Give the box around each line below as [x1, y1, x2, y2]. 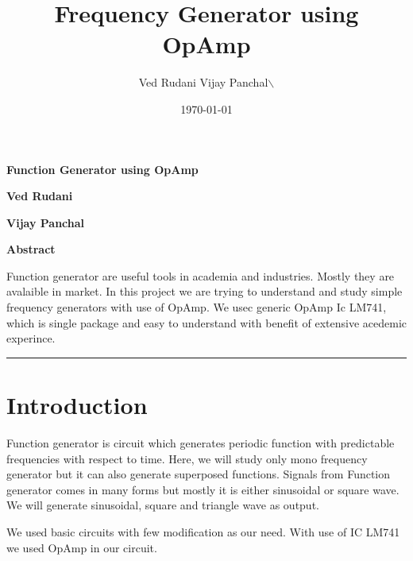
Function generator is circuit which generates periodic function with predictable [6, 434, 395, 451]
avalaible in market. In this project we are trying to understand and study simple [6, 283, 403, 300]
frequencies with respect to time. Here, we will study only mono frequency [6, 450, 368, 466]
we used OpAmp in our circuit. [6, 539, 157, 555]
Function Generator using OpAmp [6, 161, 199, 177]
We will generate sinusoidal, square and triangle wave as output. [6, 497, 319, 513]
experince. [6, 330, 56, 346]
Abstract [6, 241, 56, 257]
